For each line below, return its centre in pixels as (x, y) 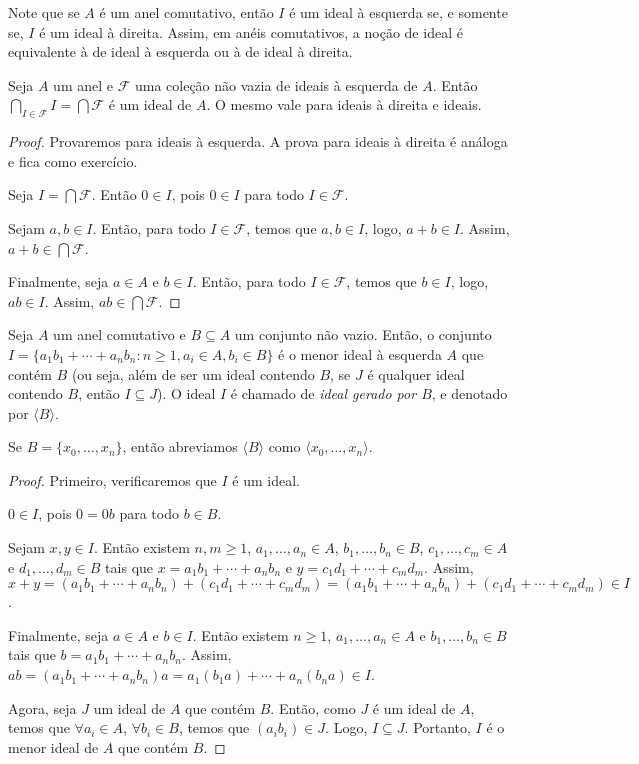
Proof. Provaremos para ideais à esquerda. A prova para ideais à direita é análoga (258, 141)
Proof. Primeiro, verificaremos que (112, 479)
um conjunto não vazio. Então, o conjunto (363, 334)
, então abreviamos (180, 446)
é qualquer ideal (416, 373)
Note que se (44, 12)
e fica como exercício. (73, 160)
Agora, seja (42, 707)
